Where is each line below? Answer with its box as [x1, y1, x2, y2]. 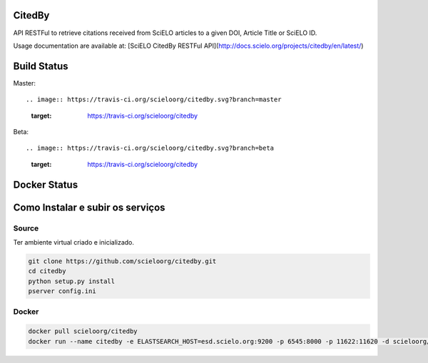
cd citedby [28, 267, 66, 275]
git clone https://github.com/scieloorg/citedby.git [28, 257, 217, 265]
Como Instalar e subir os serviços [13, 201, 165, 213]
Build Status [13, 60, 68, 72]
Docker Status [13, 178, 78, 190]
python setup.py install [28, 277, 116, 285]
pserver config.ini [28, 287, 96, 295]
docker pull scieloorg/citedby [28, 327, 138, 335]
